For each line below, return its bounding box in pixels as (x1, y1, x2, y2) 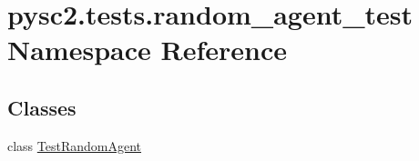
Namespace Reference (7, 31, 287, 68)
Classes (7, 93, 77, 121)
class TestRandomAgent (7, 136, 142, 155)
